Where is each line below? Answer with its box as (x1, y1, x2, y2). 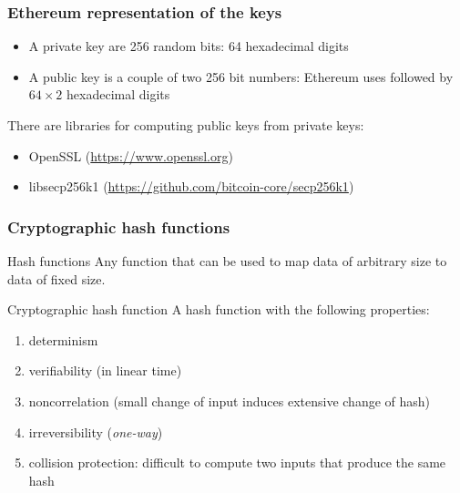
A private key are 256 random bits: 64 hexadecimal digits (28, 36, 349, 56)
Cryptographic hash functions (7, 215, 230, 238)
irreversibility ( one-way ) (28, 422, 163, 441)
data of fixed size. (7, 269, 106, 288)
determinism (28, 330, 98, 349)
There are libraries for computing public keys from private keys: (7, 116, 364, 134)
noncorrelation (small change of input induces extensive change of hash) (28, 391, 431, 410)
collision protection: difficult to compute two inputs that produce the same (28, 453, 446, 472)
